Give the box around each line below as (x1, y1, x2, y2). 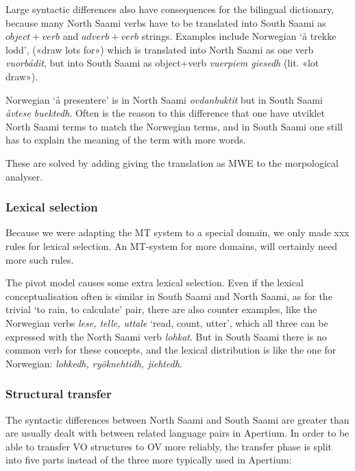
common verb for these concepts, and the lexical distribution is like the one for (5, 343, 336, 357)
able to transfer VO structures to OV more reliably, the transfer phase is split (5, 439, 332, 453)
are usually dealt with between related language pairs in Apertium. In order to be (5, 426, 350, 440)
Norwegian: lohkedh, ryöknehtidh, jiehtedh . (5, 356, 182, 370)
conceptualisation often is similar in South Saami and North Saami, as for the (5, 288, 332, 303)
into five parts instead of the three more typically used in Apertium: (5, 452, 292, 467)
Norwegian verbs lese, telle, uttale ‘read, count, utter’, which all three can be (5, 315, 328, 330)
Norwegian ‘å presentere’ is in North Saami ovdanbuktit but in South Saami (5, 92, 323, 106)
